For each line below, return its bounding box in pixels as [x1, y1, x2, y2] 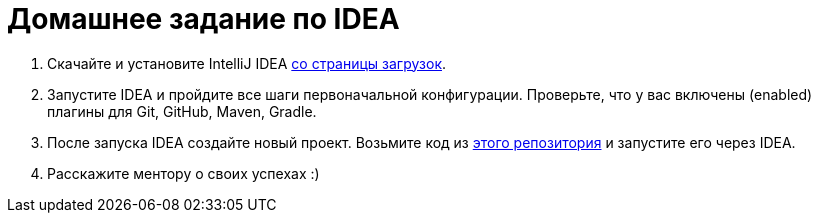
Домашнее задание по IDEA [7, 2, 400, 36]
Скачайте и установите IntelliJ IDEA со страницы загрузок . [47, 54, 447, 72]
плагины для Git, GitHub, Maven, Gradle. [47, 102, 317, 120]
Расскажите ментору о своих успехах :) [47, 164, 320, 182]
